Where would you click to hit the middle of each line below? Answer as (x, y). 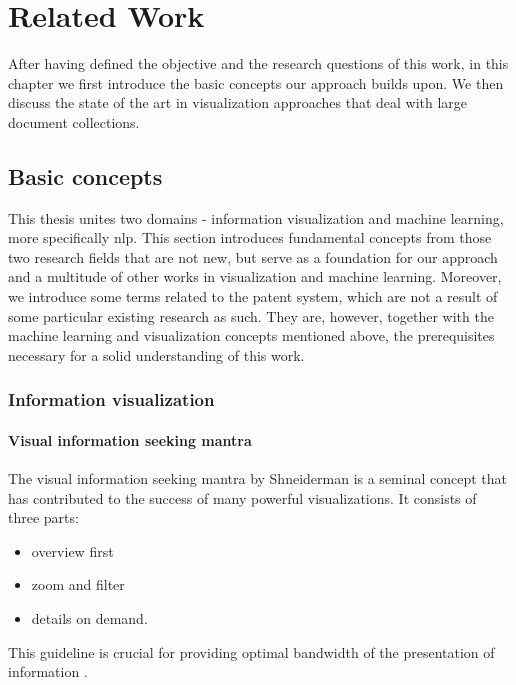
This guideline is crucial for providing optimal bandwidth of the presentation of (251, 651)
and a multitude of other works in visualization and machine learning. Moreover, (255, 276)
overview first (72, 550)
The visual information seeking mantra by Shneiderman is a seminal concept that (257, 478)
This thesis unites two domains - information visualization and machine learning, (256, 217)
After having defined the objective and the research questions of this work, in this (258, 63)
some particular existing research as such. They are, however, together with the (251, 315)
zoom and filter (78, 584)
